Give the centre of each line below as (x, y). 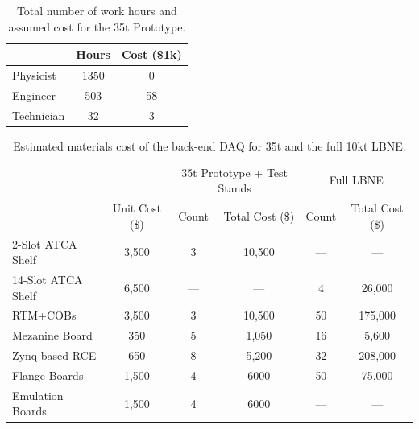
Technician (39, 115)
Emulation (38, 395)
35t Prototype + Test (235, 172)
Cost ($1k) (151, 54)
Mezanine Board (52, 335)
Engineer (34, 95)
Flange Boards (48, 375)
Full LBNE (356, 180)
